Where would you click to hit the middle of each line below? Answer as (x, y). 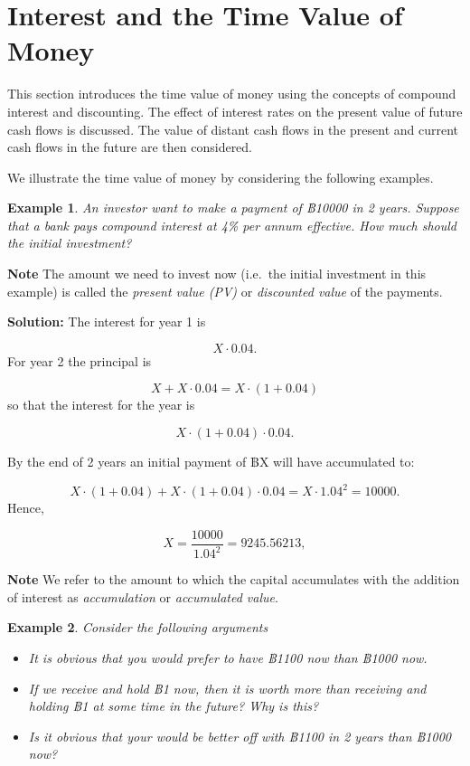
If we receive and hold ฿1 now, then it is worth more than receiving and (227, 688)
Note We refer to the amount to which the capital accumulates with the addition (234, 579)
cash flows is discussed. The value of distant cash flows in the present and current (233, 129)
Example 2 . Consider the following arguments (138, 627)
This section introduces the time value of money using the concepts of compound (232, 94)
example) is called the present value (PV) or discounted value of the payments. (225, 291)
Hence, (26, 508)
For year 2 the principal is (80, 360)
